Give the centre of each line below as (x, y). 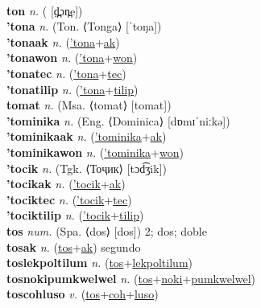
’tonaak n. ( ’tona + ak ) (63, 41)
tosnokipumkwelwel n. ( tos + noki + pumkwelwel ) (131, 278)
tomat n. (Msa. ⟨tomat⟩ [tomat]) (89, 105)
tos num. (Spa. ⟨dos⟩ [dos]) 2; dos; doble (107, 230)
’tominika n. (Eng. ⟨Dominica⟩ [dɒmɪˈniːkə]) (118, 120)
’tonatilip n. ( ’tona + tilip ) (72, 89)
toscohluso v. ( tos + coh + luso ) (83, 294)
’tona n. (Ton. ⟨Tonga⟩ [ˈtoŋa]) (84, 26)
